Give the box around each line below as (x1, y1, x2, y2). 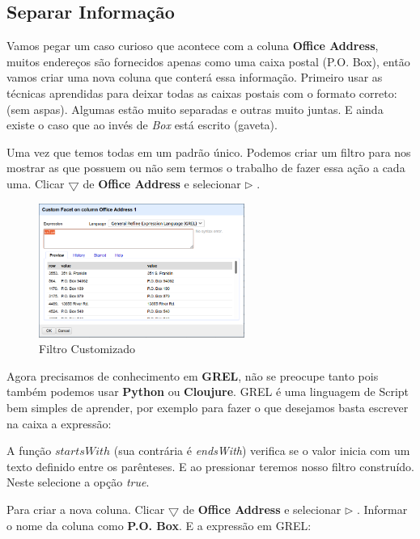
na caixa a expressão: (6, 415, 112, 432)
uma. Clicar (6, 175, 65, 192)
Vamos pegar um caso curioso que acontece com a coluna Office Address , (6, 37, 379, 54)
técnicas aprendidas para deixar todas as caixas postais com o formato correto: (6, 84, 397, 101)
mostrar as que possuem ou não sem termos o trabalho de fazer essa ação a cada (6, 159, 405, 176)
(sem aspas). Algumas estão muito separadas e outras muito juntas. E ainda (6, 100, 384, 117)
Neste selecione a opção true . (6, 474, 150, 491)
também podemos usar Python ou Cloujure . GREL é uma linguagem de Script (6, 383, 409, 400)
